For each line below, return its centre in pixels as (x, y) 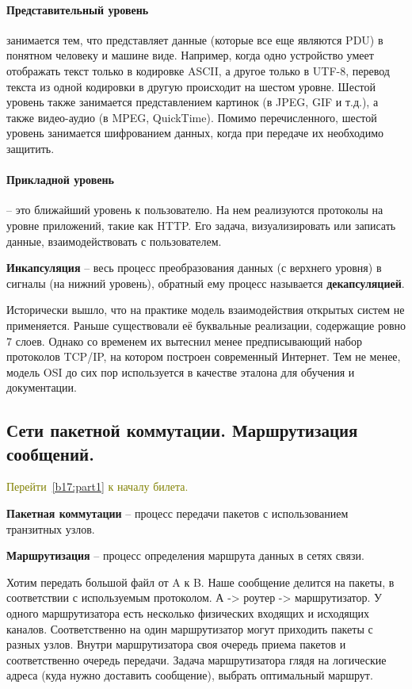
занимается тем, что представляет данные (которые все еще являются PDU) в (195, 39)
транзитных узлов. (51, 528)
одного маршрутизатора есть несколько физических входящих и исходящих (188, 613)
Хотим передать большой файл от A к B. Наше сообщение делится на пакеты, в (200, 582)
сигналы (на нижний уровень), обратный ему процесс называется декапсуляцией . (206, 283)
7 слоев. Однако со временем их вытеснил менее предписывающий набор (184, 341)
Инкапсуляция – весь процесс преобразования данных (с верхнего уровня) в (194, 268)
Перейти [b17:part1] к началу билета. (97, 486)
